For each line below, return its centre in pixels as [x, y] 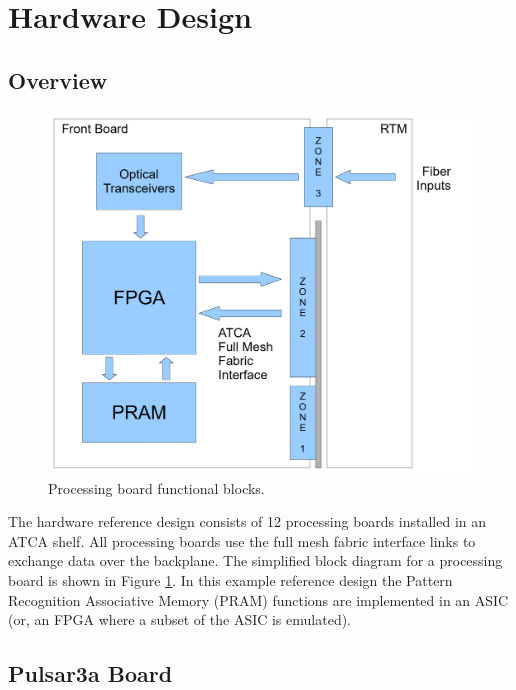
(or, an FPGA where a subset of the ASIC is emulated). [179, 619]
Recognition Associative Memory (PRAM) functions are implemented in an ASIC [258, 599]
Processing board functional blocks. [156, 487]
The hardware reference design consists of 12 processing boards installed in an [247, 521]
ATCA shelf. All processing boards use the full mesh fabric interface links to [242, 540]
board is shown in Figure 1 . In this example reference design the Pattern [230, 580]
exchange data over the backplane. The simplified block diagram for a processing [255, 560]
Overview [58, 79]
